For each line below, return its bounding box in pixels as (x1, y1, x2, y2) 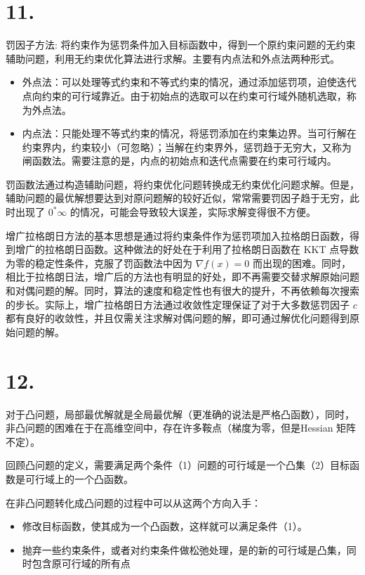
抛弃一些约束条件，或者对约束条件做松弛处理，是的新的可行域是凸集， (22, 542, 347, 557)
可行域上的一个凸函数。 (25, 471, 133, 486)
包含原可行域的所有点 (32, 556, 131, 571)
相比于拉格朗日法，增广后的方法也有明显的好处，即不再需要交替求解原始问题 (6, 269, 359, 284)
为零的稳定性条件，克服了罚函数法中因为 (6, 255, 192, 270)
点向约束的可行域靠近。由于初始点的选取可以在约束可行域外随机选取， (22, 88, 347, 103)
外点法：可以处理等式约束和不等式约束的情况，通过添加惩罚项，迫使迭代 (22, 75, 357, 89)
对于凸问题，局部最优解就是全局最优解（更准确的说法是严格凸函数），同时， (6, 406, 354, 421)
